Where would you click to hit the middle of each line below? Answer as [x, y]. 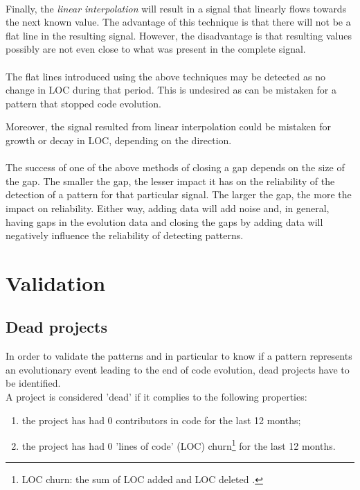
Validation [56, 282]
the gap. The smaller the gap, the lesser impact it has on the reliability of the [170, 181]
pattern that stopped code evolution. [83, 103]
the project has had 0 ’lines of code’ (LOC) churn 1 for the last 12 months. [179, 445]
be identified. [33, 383]
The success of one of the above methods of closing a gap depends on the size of [175, 167]
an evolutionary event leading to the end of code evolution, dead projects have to [178, 369]
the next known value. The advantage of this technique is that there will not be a [178, 22]
